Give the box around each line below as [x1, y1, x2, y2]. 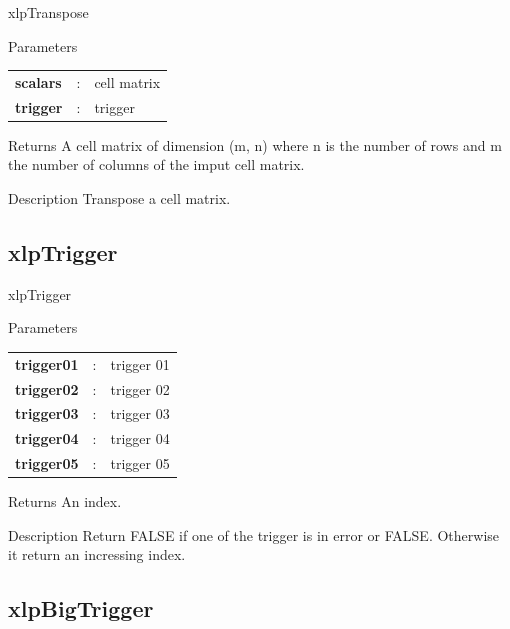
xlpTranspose [8, 2, 89, 22]
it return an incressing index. [8, 544, 186, 565]
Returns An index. [8, 491, 122, 512]
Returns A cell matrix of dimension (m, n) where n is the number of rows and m [8, 134, 502, 155]
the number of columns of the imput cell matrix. [8, 154, 305, 175]
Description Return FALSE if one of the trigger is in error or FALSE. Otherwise [8, 524, 500, 545]
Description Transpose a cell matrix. [8, 188, 231, 209]
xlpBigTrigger [8, 593, 154, 624]
